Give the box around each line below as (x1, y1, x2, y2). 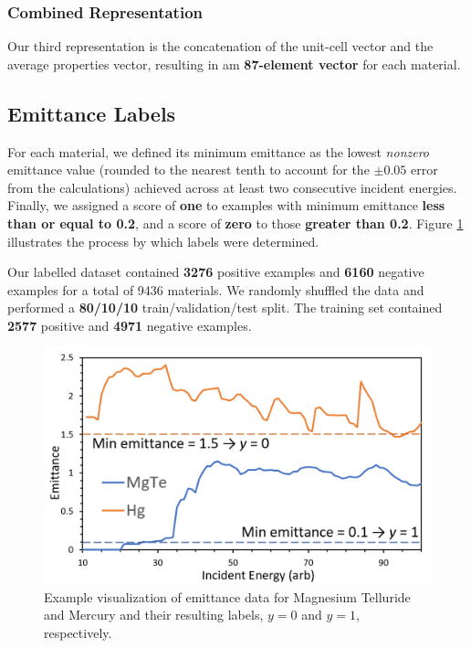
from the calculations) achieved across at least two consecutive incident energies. (7, 177, 457, 197)
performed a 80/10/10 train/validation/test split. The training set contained (7, 298, 443, 317)
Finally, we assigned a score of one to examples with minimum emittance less (7, 196, 445, 215)
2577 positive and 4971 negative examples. (7, 315, 252, 335)
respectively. (44, 622, 112, 642)
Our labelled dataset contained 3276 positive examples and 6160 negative (7, 262, 424, 282)
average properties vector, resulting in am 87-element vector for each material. (7, 54, 461, 73)
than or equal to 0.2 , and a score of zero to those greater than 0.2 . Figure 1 (7, 213, 464, 232)
